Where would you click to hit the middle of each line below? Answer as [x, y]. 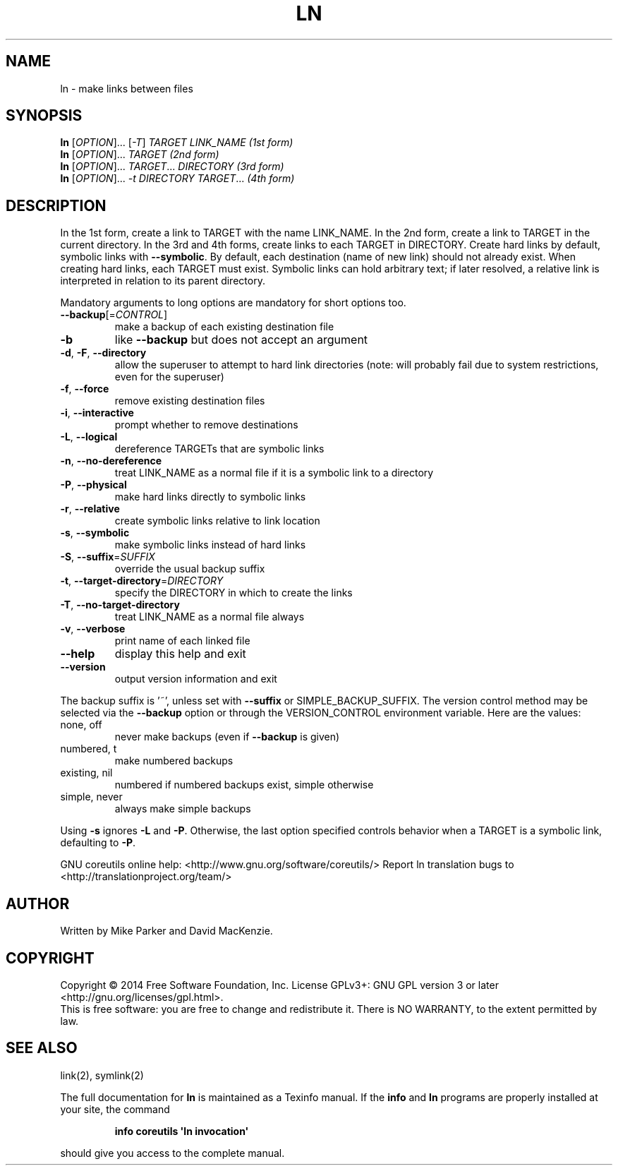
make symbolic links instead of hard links [210, 545]
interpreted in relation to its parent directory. [163, 281]
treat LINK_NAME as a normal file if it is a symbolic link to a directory [274, 473]
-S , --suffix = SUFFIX [108, 557]
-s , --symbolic [95, 533]
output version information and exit [196, 679]
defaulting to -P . [98, 843]
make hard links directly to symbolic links [210, 497]
